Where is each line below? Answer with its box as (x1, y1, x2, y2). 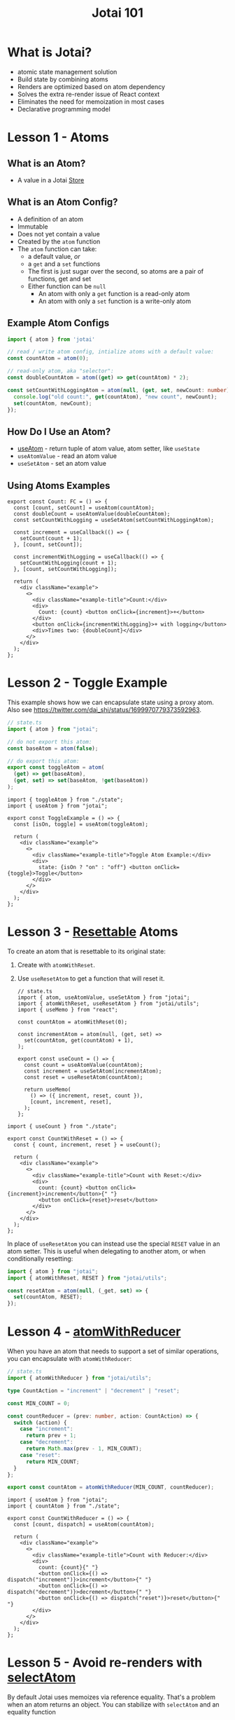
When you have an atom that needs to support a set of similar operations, (7, 1347, 219, 1355)
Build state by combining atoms (17, 75, 108, 83)
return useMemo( (24, 1086, 71, 1093)
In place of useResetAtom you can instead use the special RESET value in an (7, 1239, 220, 1248)
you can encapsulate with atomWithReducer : (7, 1355, 131, 1363)
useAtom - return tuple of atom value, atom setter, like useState (17, 444, 201, 453)
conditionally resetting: (7, 1254, 73, 1263)
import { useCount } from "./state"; (7, 1122, 117, 1130)
